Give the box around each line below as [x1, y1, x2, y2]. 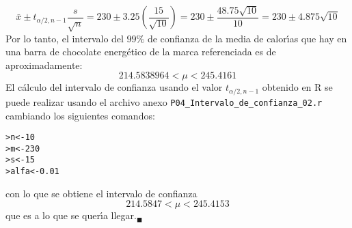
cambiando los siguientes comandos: [5, 108, 155, 122]
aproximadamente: [5, 57, 83, 72]
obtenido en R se [262, 80, 333, 94]
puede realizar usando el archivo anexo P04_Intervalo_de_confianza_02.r [5, 94, 323, 109]
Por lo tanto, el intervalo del [5, 31, 124, 45]
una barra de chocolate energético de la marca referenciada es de [5, 44, 276, 59]
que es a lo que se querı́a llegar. [5, 208, 137, 223]
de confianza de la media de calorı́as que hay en [147, 31, 347, 45]
